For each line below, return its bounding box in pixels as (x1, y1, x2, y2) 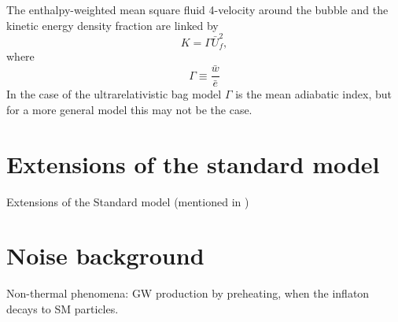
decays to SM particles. (6, 300, 119, 316)
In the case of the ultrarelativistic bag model (6, 86, 222, 102)
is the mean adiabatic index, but (235, 86, 392, 102)
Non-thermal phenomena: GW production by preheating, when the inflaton (6, 285, 370, 302)
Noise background (6, 239, 205, 272)
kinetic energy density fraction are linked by (6, 17, 219, 33)
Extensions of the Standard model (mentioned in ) (6, 193, 249, 209)
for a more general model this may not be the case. (6, 101, 252, 117)
